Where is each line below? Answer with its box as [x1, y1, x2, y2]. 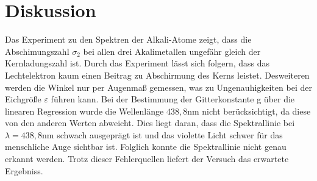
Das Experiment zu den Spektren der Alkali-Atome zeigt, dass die [5, 33, 252, 46]
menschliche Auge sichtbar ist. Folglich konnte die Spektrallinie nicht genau [5, 140, 287, 153]
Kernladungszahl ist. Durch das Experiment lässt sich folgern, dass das [5, 57, 270, 69]
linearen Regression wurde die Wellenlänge [5, 104, 164, 117]
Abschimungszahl [5, 44, 69, 57]
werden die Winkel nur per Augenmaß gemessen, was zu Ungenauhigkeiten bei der [5, 80, 312, 93]
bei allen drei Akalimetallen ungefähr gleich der [83, 44, 261, 57]
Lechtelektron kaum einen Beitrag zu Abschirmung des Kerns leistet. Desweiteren [5, 68, 310, 81]
